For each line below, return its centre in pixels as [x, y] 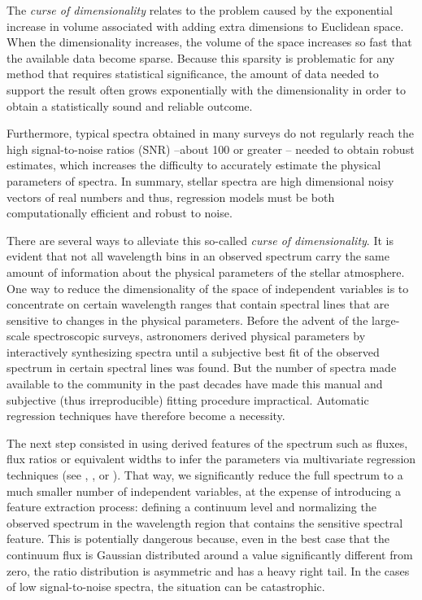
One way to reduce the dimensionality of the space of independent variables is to [208, 288]
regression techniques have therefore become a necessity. [146, 416]
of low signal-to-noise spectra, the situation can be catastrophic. [166, 587]
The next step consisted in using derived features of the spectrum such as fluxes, [207, 442]
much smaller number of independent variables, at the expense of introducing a [204, 491]
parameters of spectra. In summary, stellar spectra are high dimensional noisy [200, 180]
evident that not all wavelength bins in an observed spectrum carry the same [198, 256]
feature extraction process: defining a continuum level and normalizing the [191, 507]
